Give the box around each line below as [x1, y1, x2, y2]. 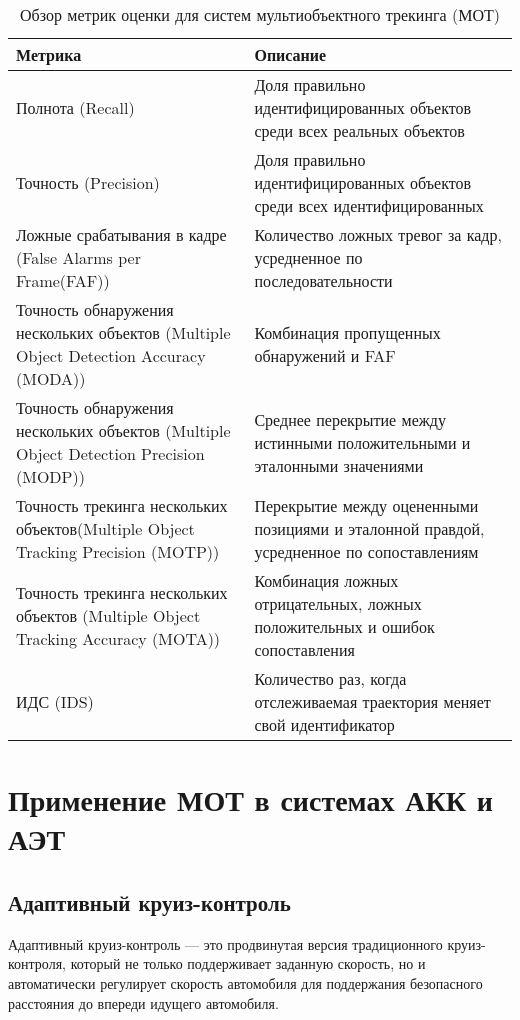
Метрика [16, 43, 82, 66]
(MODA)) [16, 367, 86, 390]
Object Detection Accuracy [16, 344, 206, 367]
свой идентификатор [254, 713, 395, 736]
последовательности [254, 269, 393, 292]
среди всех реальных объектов [254, 119, 465, 142]
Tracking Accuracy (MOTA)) [16, 626, 221, 650]
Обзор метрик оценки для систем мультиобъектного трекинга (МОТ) [20, 3, 500, 26]
